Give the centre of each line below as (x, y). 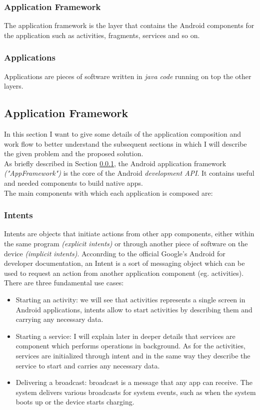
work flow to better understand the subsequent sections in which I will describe (125, 143)
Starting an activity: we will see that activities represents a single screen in (130, 299)
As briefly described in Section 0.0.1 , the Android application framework (115, 163)
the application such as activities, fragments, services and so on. (102, 35)
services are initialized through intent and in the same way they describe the (133, 355)
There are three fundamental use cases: (64, 283)
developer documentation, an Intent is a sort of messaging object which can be (124, 263)
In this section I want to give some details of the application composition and (123, 134)
